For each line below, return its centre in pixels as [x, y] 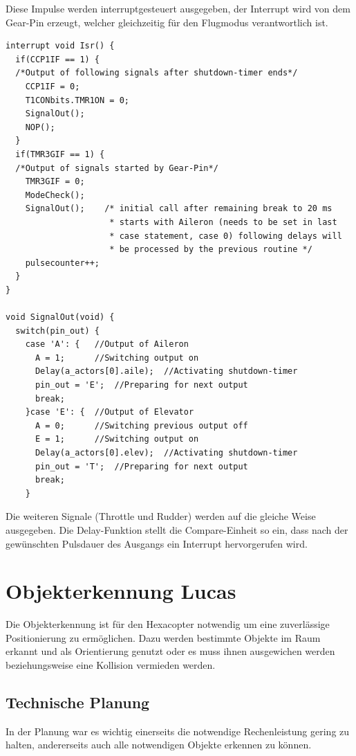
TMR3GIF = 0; [55, 182]
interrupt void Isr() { [60, 46]
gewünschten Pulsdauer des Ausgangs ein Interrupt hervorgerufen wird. [157, 543]
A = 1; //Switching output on [117, 358]
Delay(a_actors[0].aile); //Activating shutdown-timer [166, 371]
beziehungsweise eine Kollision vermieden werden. [111, 665]
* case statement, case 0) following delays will [226, 236]
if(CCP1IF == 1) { [58, 59]
